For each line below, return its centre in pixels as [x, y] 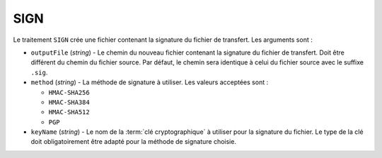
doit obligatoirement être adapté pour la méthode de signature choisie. [134, 142]
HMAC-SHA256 [69, 92]
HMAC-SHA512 [69, 112]
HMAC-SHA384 [69, 102]
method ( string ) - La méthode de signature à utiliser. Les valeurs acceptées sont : [150, 82]
